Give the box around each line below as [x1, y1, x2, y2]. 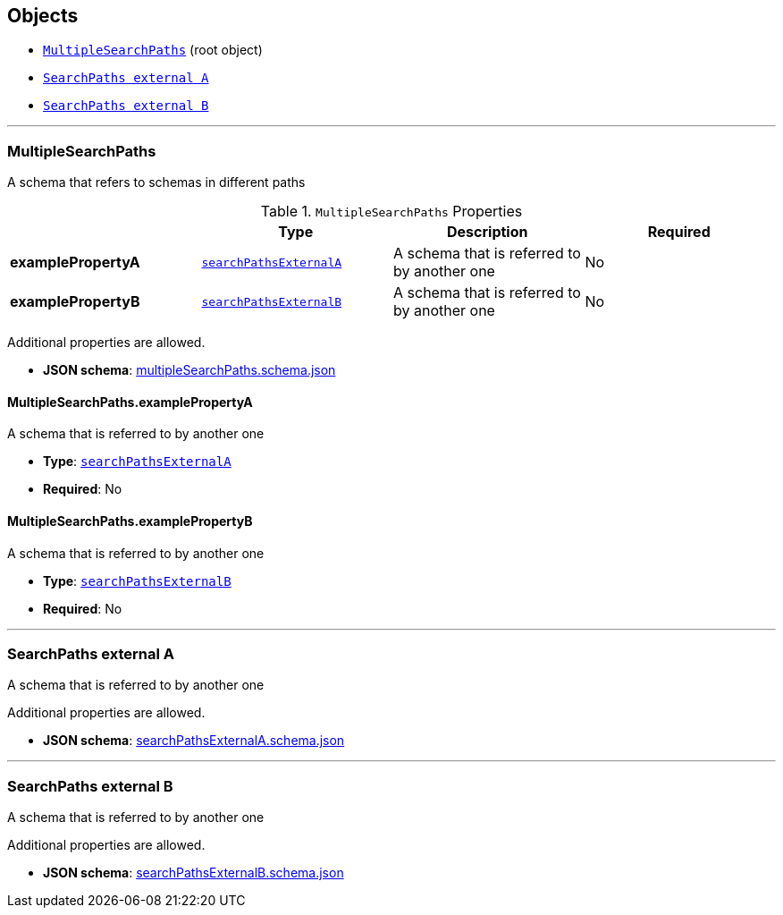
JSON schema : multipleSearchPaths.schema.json [43, 362, 336, 378]
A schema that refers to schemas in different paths [7, 174, 306, 191]
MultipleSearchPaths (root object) [43, 42, 263, 58]
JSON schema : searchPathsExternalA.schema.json [43, 733, 345, 749]
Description [447, 223, 528, 241]
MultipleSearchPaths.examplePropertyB [7, 513, 253, 529]
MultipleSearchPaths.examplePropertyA [7, 394, 253, 410]
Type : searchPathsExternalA [43, 453, 232, 470]
